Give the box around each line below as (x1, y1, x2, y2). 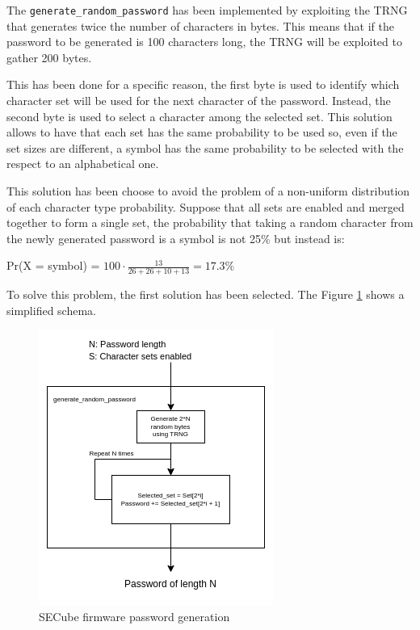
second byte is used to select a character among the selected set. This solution (6, 107, 393, 124)
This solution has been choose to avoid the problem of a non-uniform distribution (6, 183, 410, 199)
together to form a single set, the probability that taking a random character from (6, 214, 414, 231)
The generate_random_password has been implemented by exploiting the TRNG (6, 2, 408, 18)
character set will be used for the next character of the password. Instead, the (6, 92, 391, 109)
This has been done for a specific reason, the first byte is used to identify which (6, 76, 400, 93)
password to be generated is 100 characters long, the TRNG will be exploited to (6, 33, 402, 50)
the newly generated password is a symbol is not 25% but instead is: (6, 229, 345, 246)
